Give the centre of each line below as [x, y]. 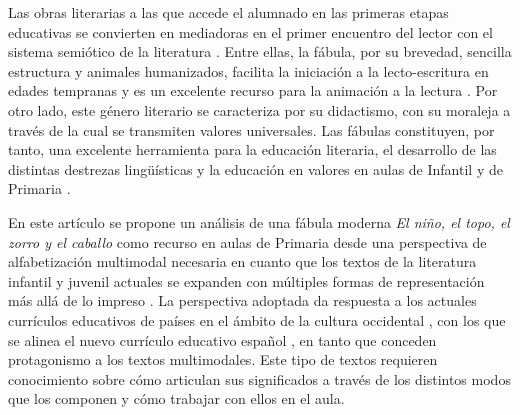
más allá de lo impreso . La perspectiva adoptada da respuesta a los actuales [242, 300]
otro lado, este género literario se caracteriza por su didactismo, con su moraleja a [259, 109]
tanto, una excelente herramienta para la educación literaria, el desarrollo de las [252, 149]
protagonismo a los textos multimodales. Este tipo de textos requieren [223, 359]
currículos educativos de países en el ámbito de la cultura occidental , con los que [257, 319]
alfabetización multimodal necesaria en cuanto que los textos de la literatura [242, 261]
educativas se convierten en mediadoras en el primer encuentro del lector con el [250, 31]
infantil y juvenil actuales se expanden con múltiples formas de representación [246, 280]
